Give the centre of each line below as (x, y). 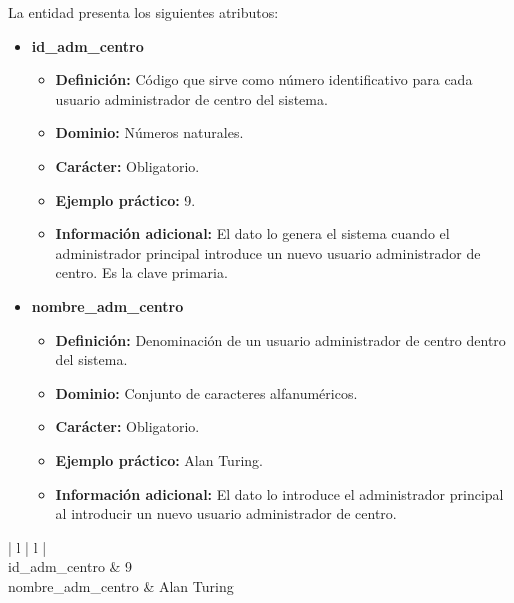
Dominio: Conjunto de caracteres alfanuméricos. (206, 392)
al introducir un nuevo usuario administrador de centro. (226, 513)
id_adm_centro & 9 (70, 566)
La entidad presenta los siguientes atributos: (143, 12)
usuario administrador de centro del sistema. (191, 98)
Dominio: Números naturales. (149, 132)
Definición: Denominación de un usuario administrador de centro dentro (280, 339)
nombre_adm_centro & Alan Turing (121, 585)
